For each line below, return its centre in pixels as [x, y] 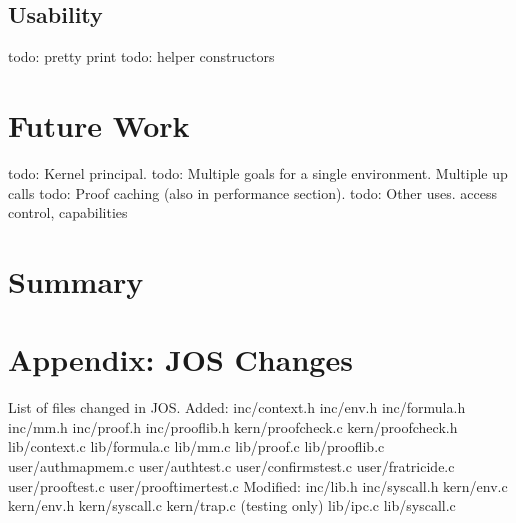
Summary [76, 280]
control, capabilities [68, 212]
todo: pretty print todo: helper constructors [141, 56]
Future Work [99, 124]
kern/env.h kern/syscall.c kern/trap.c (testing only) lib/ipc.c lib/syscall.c [232, 505]
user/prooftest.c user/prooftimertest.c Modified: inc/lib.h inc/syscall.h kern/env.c [258, 485]
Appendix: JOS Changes [180, 359]
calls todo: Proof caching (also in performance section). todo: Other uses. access [252, 192]
